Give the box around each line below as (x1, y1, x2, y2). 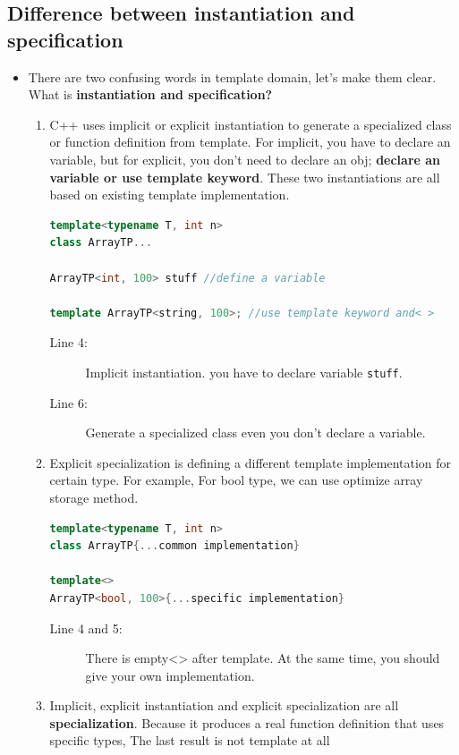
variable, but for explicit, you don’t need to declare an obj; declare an (49, 149, 441, 168)
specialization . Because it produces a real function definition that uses (49, 713, 445, 732)
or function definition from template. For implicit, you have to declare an (49, 132, 451, 151)
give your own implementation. (85, 666, 255, 684)
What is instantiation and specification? (28, 85, 273, 104)
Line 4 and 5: (49, 618, 123, 637)
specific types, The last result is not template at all (49, 731, 330, 750)
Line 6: (49, 393, 88, 411)
